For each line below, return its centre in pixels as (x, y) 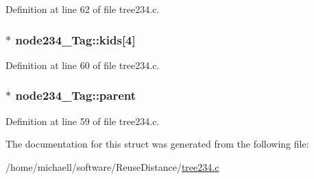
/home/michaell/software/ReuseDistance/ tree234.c (112, 166)
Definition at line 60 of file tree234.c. (83, 65)
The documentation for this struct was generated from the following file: (157, 144)
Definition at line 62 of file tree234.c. (83, 9)
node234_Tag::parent (76, 95)
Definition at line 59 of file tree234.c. (83, 121)
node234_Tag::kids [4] (75, 39)
